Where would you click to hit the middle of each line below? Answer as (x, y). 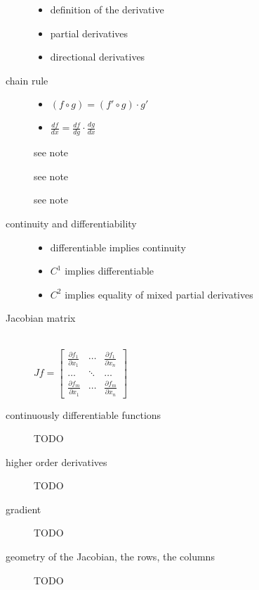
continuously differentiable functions (84, 414)
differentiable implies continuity (118, 247)
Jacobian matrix (41, 318)
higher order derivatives (57, 462)
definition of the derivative (107, 9)
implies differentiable (109, 271)
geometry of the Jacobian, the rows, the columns (110, 557)
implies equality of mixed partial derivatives (159, 294)
